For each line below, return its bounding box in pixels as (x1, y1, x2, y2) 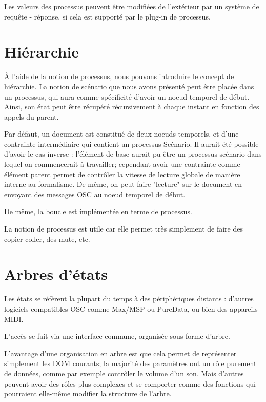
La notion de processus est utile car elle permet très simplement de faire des (4, 223, 243, 234)
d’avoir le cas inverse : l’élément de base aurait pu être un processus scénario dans (4, 148, 262, 159)
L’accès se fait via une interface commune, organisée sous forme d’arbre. (4, 331, 230, 341)
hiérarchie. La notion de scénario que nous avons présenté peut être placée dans (4, 81, 254, 91)
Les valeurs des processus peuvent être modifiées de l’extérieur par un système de (4, 1, 259, 11)
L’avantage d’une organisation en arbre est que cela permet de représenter (4, 348, 237, 358)
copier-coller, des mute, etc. (4, 233, 90, 244)
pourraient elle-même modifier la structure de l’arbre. (4, 388, 172, 399)
